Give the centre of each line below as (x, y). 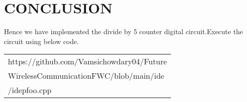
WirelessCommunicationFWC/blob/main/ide (86, 76)
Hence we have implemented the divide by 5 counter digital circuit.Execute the (123, 31)
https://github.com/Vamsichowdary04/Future (87, 61)
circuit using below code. (41, 41)
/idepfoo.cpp (30, 90)
